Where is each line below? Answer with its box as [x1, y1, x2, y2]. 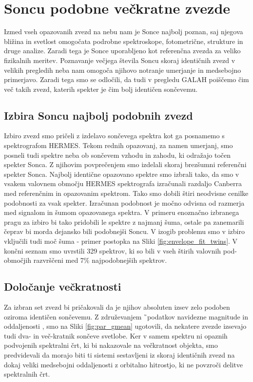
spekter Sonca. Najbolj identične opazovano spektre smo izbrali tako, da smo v [4, 169, 239, 179]
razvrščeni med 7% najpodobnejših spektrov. [33, 255, 167, 265]
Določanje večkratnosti [4, 279, 121, 294]
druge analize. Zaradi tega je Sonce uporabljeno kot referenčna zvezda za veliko [4, 45, 241, 56]
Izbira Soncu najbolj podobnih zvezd [4, 107, 193, 123]
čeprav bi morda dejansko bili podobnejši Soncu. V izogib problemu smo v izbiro [4, 226, 245, 236]
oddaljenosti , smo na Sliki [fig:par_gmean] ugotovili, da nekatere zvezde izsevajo [4, 321, 247, 331]
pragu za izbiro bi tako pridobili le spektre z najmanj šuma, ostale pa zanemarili [4, 216, 244, 227]
